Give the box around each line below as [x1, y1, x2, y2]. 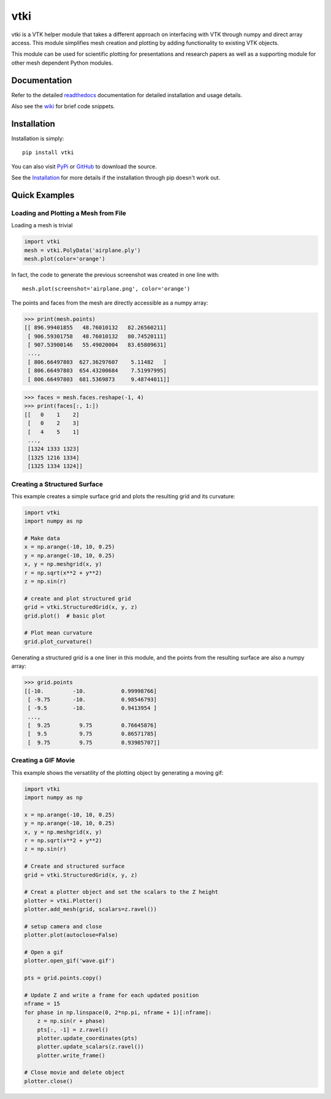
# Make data [24, 535, 61, 542]
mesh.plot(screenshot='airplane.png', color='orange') [22, 286, 191, 292]
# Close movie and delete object [24, 1069, 125, 1076]
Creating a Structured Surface [11, 480, 104, 488]
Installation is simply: [11, 135, 64, 142]
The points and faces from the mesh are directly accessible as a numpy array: [11, 299, 208, 307]
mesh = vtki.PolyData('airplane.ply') [24, 246, 141, 254]
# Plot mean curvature [24, 630, 93, 636]
